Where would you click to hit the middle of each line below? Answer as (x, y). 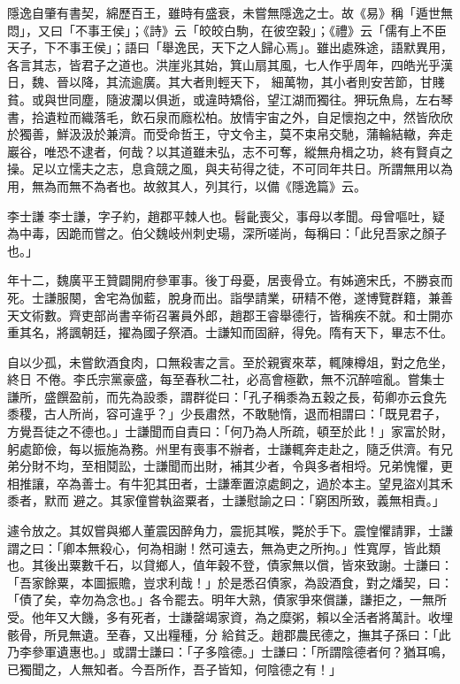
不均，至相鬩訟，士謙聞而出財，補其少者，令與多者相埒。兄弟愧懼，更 (248, 466)
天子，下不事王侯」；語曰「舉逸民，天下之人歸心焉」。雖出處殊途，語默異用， (230, 47)
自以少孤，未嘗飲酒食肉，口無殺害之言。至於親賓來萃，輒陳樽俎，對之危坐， (230, 361)
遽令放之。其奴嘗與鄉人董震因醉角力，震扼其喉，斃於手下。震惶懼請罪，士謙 (230, 530)
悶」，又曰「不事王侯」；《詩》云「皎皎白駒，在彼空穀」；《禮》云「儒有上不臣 (227, 30)
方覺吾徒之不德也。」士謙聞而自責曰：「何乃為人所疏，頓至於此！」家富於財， (230, 431)
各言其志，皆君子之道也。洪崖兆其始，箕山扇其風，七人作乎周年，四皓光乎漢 (230, 64)
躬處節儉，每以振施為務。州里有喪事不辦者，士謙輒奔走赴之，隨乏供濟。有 (224, 448)
